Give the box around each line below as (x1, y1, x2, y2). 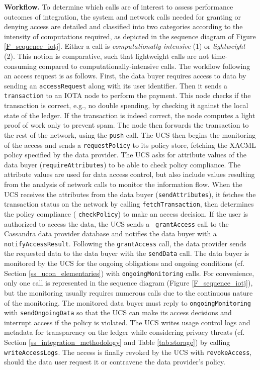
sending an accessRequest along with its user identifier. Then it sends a (4, 80, 227, 90)
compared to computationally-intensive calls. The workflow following (39, 60, 250, 71)
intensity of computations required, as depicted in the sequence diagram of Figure (4, 31, 256, 41)
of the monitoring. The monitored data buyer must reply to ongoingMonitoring (4, 297, 251, 308)
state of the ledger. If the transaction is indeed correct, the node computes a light (4, 110, 255, 120)
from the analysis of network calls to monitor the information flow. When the (4, 179, 242, 189)
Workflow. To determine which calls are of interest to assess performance (4, 2, 233, 12)
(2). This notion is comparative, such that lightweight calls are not (4, 50, 209, 61)
